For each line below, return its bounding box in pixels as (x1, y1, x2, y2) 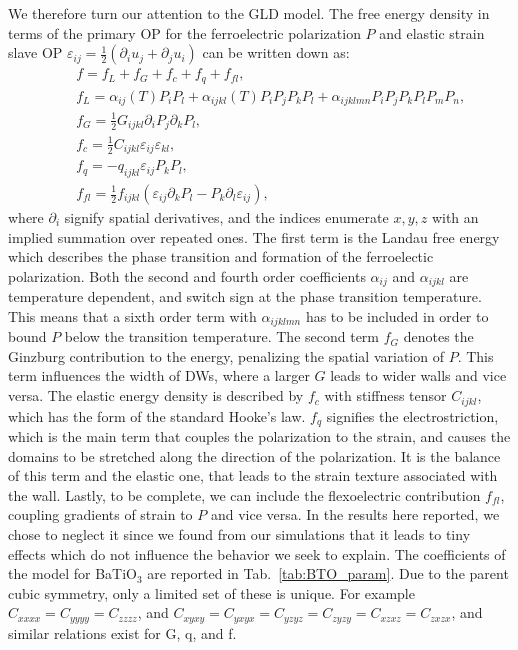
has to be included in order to (305, 305, 489, 326)
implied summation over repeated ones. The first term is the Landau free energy (8, 226, 500, 247)
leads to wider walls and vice (330, 365, 507, 386)
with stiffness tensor (324, 385, 447, 406)
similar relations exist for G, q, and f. (8, 622, 237, 643)
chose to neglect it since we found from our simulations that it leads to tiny (8, 523, 471, 544)
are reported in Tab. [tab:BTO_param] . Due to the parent (147, 563, 509, 584)
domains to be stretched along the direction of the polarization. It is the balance (8, 445, 501, 466)
